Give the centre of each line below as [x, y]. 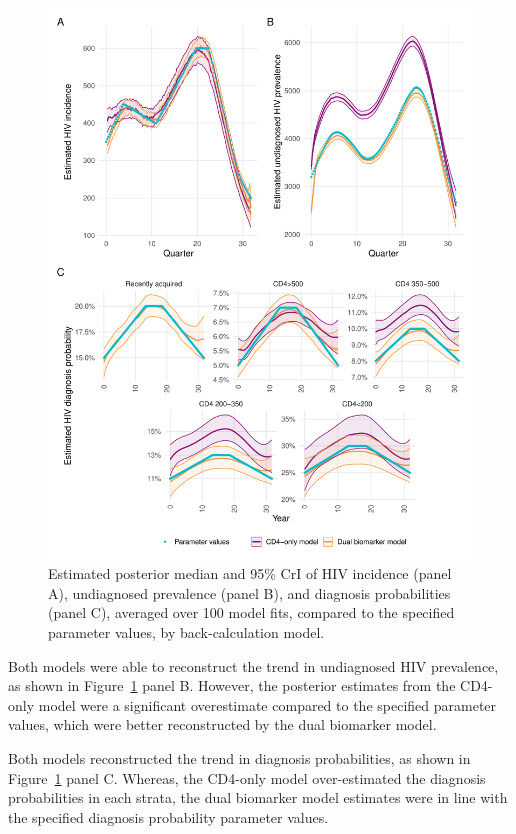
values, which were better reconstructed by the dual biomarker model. [222, 724]
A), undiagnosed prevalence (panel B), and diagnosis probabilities [249, 592]
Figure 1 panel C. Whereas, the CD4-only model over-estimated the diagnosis [247, 777]
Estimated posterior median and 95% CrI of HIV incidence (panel [250, 573]
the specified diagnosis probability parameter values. [168, 816]
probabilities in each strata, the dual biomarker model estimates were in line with [258, 797]
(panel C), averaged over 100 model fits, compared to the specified [251, 612]
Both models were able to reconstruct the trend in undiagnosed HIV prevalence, [253, 665]
